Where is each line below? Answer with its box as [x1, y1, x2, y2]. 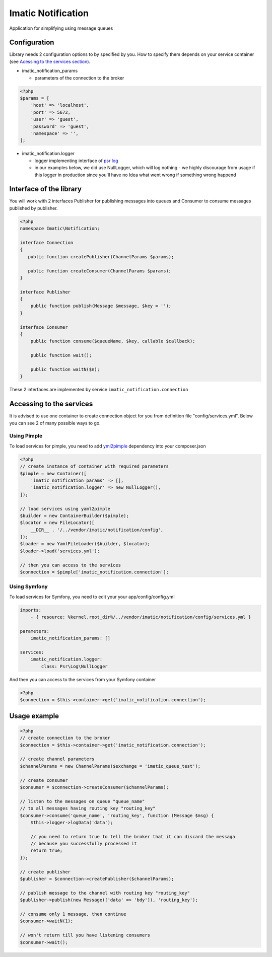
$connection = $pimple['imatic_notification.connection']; [20, 569, 169, 575]
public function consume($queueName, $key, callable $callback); [30, 338, 195, 344]
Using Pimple [9, 432, 43, 439]
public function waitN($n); [30, 366, 100, 372]
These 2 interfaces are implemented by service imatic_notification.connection [9, 387, 188, 393]
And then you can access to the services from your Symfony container [9, 676, 156, 682]
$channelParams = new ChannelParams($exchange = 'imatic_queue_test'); [20, 763, 201, 769]
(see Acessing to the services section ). [9, 58, 91, 64]
